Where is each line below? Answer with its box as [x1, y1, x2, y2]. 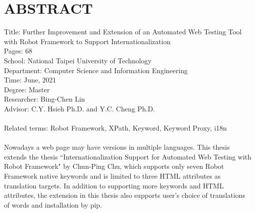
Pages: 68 [4, 46, 32, 56]
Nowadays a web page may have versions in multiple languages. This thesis [4, 142, 230, 152]
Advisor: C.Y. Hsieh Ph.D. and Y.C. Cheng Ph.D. [4, 103, 155, 113]
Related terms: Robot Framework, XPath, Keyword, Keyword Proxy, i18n [4, 123, 227, 133]
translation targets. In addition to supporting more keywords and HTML [4, 180, 224, 190]
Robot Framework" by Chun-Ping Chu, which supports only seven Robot [4, 161, 224, 171]
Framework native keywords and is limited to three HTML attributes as [4, 171, 221, 181]
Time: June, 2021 [4, 75, 56, 85]
